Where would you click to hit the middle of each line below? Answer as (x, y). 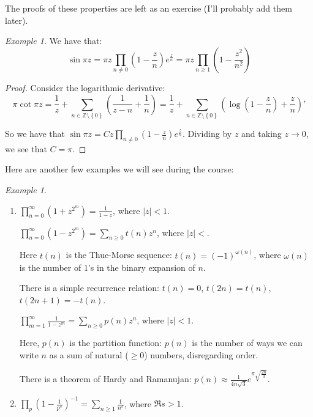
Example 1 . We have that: (54, 41)
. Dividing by (207, 134)
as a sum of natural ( (89, 354)
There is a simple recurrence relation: (89, 288)
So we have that (35, 134)
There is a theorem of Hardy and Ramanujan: (105, 379)
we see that (26, 148)
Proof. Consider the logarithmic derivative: (85, 88)
